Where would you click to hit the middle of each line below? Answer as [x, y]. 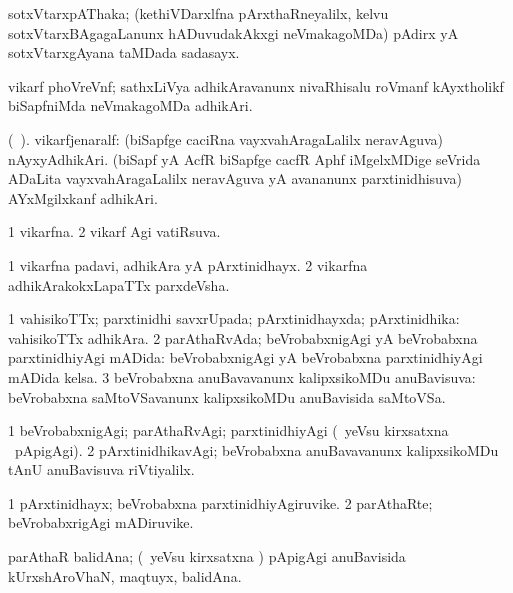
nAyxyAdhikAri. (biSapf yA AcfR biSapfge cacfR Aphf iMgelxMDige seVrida [244, 158]
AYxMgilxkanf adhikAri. [83, 197]
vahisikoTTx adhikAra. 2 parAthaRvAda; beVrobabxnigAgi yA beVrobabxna [243, 337]
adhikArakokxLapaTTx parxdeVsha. [119, 284]
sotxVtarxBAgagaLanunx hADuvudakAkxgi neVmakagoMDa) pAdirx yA [233, 32]
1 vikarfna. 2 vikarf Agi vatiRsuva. [114, 231]
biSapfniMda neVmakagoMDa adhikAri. [130, 105]
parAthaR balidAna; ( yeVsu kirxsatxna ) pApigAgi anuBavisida [207, 556]
